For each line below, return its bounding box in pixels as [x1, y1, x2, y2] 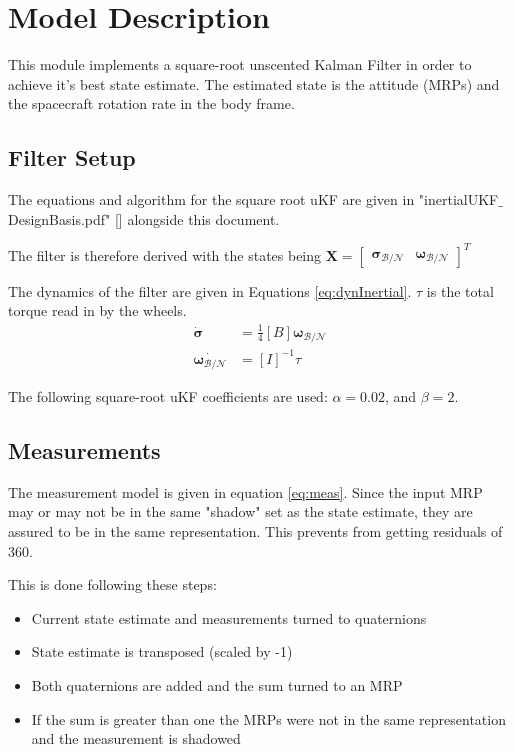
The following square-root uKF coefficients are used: [8, 385, 328, 406]
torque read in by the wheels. [8, 300, 187, 321]
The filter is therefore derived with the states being [8, 244, 322, 265]
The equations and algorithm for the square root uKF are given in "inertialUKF [8, 189, 499, 210]
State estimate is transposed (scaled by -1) [31, 641, 293, 662]
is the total [426, 280, 494, 301]
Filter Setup [8, 142, 136, 173]
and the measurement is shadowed [31, 728, 241, 749]
